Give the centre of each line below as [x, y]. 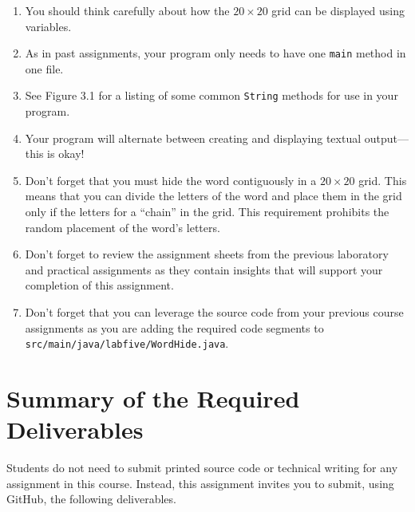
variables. [48, 26]
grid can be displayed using [338, 10]
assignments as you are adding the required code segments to [174, 327]
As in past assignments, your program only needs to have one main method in [215, 53]
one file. [44, 68]
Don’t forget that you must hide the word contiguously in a [171, 180]
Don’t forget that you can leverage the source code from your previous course [214, 312]
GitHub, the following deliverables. [91, 499]
